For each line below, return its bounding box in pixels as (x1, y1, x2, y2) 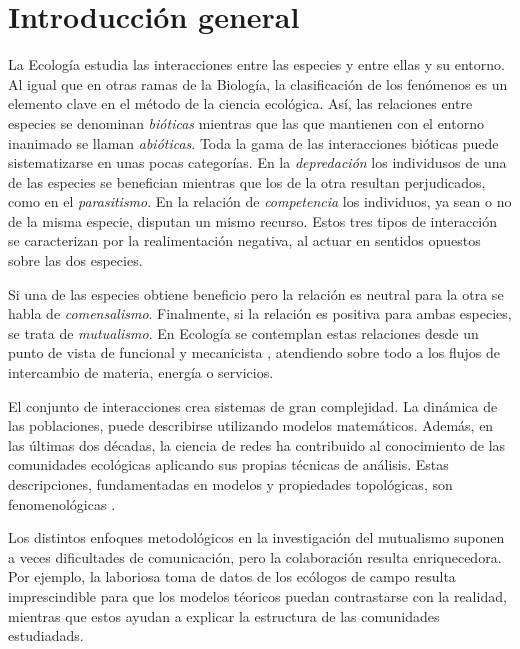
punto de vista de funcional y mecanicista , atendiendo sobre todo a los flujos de (8, 342, 500, 363)
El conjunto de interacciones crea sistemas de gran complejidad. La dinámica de (8, 395, 498, 416)
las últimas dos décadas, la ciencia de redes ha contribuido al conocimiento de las (8, 434, 506, 455)
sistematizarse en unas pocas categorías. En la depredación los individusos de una (8, 152, 507, 173)
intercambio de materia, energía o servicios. (8, 362, 274, 383)
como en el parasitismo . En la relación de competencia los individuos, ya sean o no (8, 191, 512, 212)
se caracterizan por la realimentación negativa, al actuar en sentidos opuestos (8, 230, 481, 251)
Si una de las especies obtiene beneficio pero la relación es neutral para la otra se (8, 283, 504, 304)
